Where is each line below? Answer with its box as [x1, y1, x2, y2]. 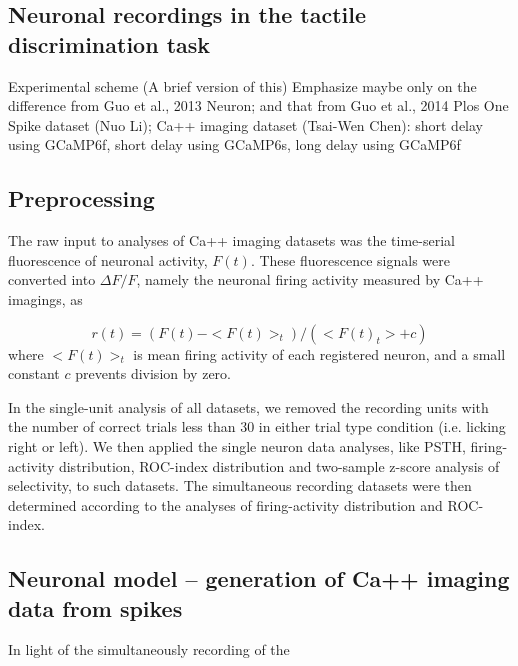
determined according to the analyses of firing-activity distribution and [8, 494, 443, 515]
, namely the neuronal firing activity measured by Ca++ [136, 269, 484, 290]
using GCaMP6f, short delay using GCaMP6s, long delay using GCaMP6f [8, 134, 461, 155]
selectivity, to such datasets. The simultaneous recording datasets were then [8, 475, 472, 496]
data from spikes [8, 592, 183, 623]
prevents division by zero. [75, 363, 231, 384]
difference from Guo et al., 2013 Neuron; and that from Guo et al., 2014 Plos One [8, 95, 509, 116]
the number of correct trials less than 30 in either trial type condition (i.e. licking [8, 416, 506, 437]
